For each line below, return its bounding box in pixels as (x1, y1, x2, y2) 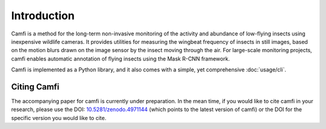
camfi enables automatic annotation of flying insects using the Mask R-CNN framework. (11, 55, 230, 62)
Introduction (11, 9, 75, 22)
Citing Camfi (11, 82, 60, 92)
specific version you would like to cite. (11, 114, 107, 121)
